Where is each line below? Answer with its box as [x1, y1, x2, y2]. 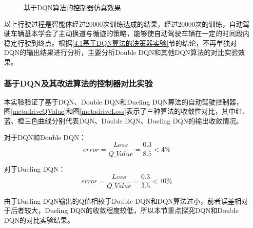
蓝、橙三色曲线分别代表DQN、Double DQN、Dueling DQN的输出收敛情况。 [4, 115, 243, 125]
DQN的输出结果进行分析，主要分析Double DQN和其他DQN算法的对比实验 [4, 47, 238, 57]
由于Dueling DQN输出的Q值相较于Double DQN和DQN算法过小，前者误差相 [4, 195, 242, 206]
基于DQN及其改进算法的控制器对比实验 [4, 77, 153, 89]
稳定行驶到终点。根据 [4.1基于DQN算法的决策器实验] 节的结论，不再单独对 [4, 37, 237, 48]
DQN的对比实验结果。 [4, 215, 75, 225]
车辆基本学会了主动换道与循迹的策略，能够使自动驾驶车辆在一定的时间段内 [10, 28, 250, 38]
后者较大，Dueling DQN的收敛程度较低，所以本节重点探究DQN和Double [10, 205, 239, 215]
